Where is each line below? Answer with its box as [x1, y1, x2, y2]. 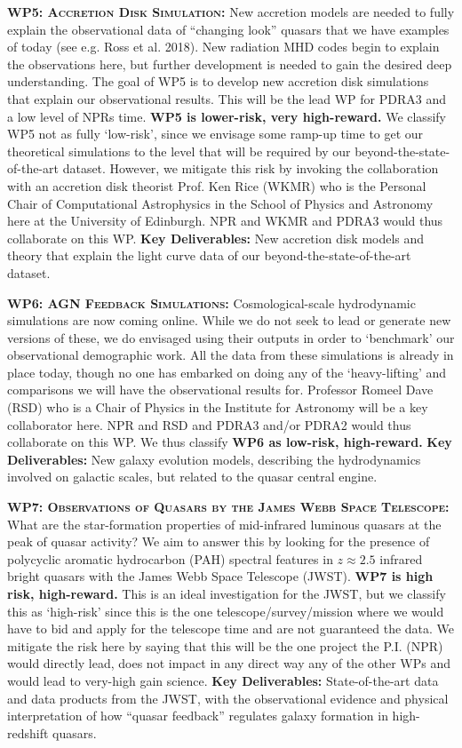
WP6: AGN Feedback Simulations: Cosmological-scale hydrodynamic [7, 293, 416, 312]
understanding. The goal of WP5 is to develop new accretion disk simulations [7, 72, 429, 91]
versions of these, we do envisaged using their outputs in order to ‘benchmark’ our [7, 328, 455, 346]
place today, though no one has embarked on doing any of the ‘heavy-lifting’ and [7, 362, 447, 381]
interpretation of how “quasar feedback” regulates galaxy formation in [7, 706, 388, 725]
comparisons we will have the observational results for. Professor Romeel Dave [7, 380, 434, 399]
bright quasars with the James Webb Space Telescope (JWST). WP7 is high [7, 567, 434, 585]
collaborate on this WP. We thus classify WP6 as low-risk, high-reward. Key [7, 433, 452, 451]
